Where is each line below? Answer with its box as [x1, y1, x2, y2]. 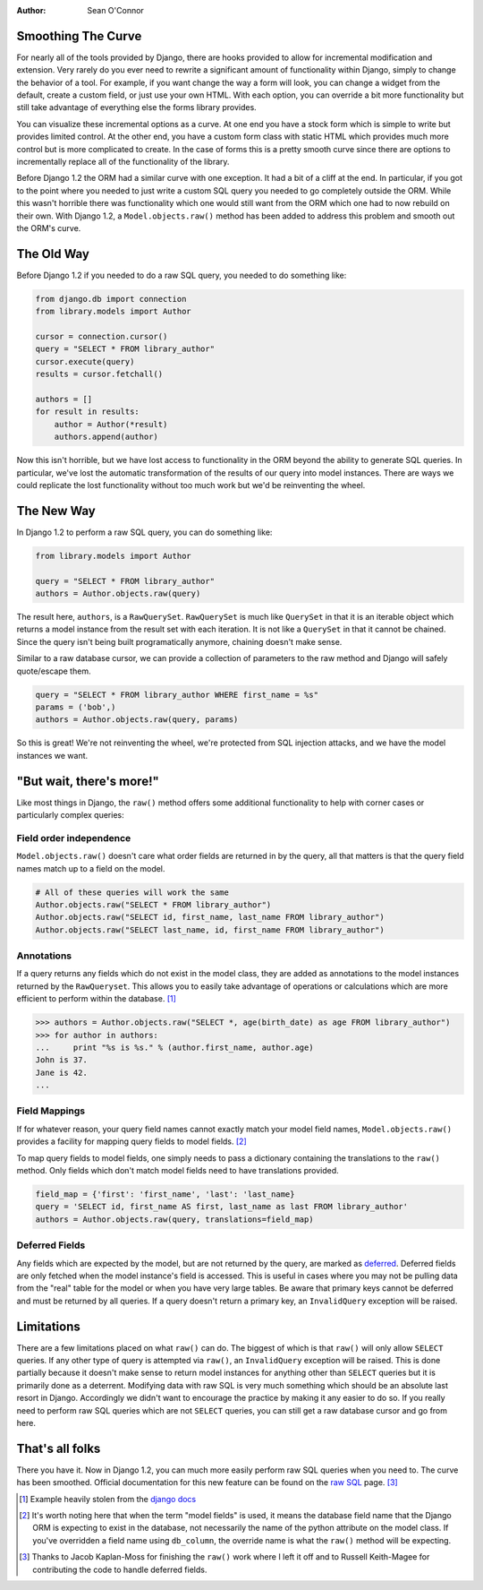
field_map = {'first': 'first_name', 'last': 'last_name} [35, 1190, 295, 1199]
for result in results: [35, 407, 140, 417]
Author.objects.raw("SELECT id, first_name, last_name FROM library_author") [35, 912, 385, 923]
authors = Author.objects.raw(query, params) [35, 715, 239, 725]
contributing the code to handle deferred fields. [32, 1564, 208, 1575]
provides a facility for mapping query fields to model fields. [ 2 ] [16, 1136, 247, 1147]
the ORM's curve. [16, 222, 81, 233]
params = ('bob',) [35, 701, 116, 712]
